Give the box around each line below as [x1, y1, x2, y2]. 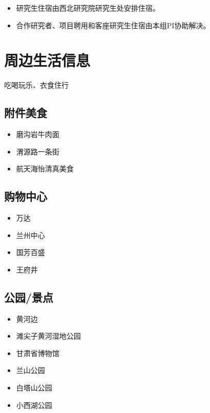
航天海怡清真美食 [16, 163, 74, 174]
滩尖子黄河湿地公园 [16, 330, 81, 341]
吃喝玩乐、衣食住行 [4, 80, 69, 90]
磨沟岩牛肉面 [16, 129, 59, 140]
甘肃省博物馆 [16, 347, 59, 358]
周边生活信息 [4, 50, 91, 71]
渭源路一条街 [16, 146, 59, 156]
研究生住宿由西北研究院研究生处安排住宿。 [16, 3, 160, 13]
